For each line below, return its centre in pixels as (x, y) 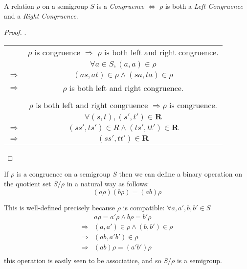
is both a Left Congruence (204, 6)
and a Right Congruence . (41, 15)
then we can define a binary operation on (181, 174)
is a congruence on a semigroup (63, 174)
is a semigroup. (199, 260)
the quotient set (28, 183)
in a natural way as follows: (108, 183)
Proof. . (15, 32)
